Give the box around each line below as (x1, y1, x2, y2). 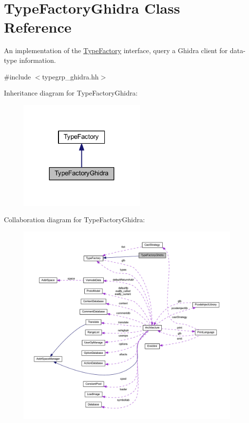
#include (4, 71, 31, 81)
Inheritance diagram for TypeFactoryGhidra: (4, 88, 138, 98)
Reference (4, 17, 72, 37)
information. (19, 55, 56, 65)
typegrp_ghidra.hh (42, 71, 99, 81)
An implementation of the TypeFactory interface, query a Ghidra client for (4, 45, 228, 56)
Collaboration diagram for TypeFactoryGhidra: (4, 214, 145, 225)
